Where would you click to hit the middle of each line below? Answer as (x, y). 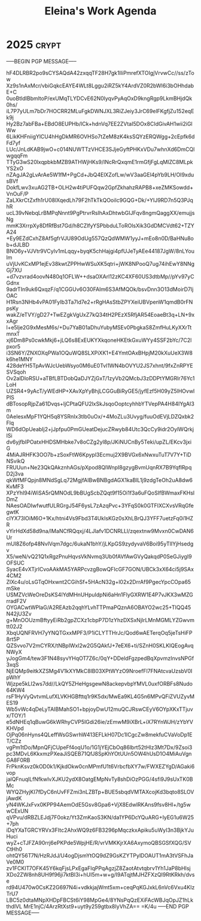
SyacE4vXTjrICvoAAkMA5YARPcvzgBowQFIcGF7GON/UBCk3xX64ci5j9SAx (100, 569)
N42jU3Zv (19, 614)
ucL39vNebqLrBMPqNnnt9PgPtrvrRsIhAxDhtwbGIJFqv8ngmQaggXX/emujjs (100, 213)
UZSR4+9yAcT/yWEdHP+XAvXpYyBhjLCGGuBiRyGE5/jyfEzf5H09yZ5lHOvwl (100, 391)
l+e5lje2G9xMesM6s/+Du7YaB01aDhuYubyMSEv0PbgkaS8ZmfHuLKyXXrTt (99, 327)
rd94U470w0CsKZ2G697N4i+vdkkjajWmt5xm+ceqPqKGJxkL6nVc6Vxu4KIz (100, 887)
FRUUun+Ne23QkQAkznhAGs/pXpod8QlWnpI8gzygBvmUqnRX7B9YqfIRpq (99, 467)
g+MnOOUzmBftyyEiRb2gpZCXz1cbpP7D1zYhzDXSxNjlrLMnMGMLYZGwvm (100, 620)
